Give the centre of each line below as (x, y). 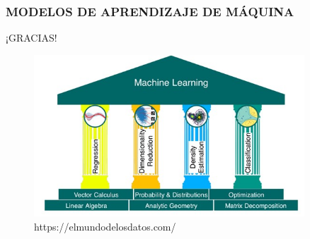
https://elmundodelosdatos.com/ (105, 226)
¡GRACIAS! (31, 38)
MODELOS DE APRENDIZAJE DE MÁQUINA (150, 11)
